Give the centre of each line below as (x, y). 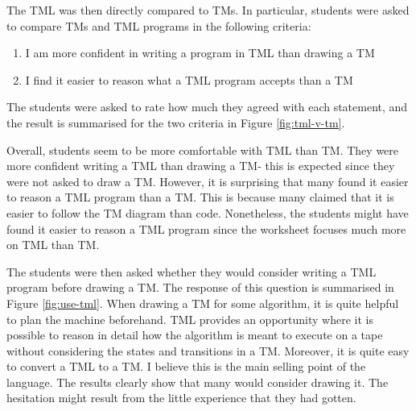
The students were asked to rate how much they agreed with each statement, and (207, 107)
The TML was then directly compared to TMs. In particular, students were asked (208, 10)
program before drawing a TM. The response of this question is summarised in (200, 287)
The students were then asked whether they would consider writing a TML (192, 271)
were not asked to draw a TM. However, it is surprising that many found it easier (208, 181)
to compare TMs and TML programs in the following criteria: (159, 25)
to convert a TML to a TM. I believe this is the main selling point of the (186, 366)
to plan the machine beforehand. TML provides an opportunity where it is (190, 319)
